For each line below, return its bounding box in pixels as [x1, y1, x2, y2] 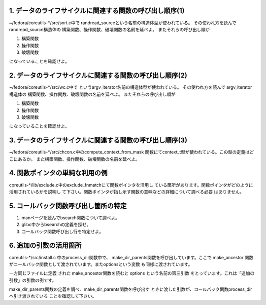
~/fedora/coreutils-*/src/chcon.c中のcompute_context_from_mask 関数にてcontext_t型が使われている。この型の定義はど [9, 149, 254, 155]
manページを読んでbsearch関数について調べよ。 [21, 215, 120, 221]
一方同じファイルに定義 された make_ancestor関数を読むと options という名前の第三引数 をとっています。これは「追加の [9, 270, 255, 276]
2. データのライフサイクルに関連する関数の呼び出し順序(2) [9, 72, 187, 80]
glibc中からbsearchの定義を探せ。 [21, 222, 91, 228]
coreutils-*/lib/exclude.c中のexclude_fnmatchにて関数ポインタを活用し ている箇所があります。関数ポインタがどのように [9, 182, 253, 188]
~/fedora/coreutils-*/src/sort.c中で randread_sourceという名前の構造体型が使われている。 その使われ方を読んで [9, 20, 236, 26]
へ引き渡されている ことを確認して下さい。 [9, 293, 97, 299]
